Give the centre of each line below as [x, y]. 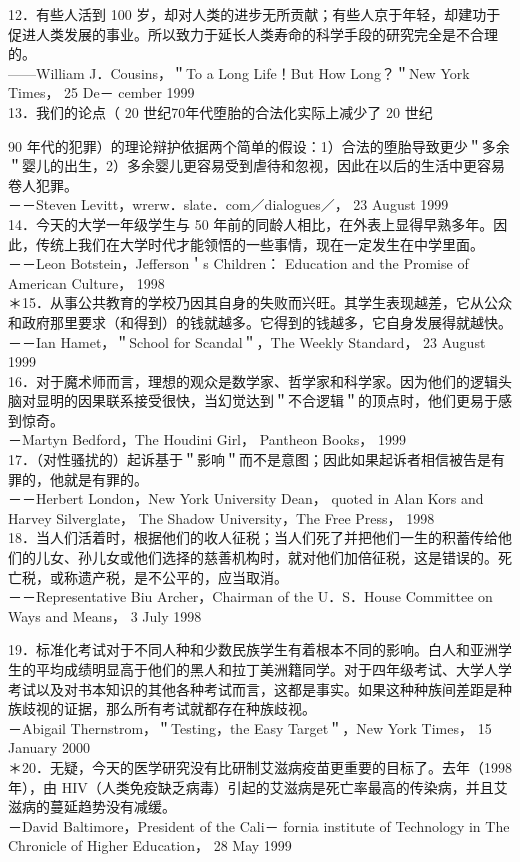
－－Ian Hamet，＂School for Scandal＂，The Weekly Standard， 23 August [247, 341]
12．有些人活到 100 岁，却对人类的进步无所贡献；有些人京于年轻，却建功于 [254, 14]
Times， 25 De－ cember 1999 [101, 92]
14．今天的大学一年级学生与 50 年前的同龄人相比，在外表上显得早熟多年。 [251, 223]
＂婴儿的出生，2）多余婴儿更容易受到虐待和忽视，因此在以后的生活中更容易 [256, 165]
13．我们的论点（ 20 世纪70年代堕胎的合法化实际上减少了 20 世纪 [220, 111]
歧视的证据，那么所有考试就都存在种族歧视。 [168, 708]
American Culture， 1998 [86, 282]
